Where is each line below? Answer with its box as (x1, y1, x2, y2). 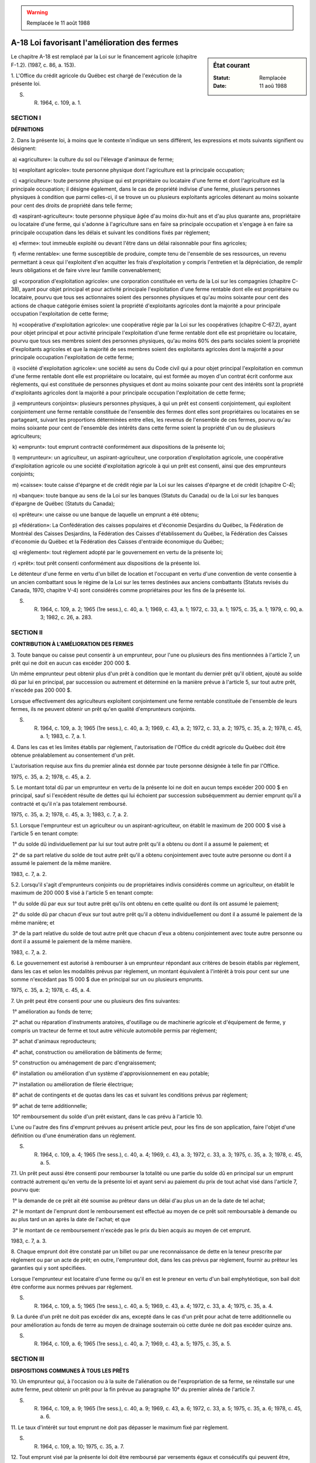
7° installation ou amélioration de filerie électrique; (12, 1080, 134, 1088)
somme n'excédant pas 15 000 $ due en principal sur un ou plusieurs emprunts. (11, 976, 204, 983)
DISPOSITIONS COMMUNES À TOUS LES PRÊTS (11, 1367, 129, 1374)
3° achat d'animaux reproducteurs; (12, 1038, 97, 1045)
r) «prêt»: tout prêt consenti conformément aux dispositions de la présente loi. (12, 559, 201, 566)
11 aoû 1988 (259, 82, 287, 89)
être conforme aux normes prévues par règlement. (11, 1283, 133, 1290)
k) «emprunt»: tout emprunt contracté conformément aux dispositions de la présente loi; (12, 444, 225, 451)
